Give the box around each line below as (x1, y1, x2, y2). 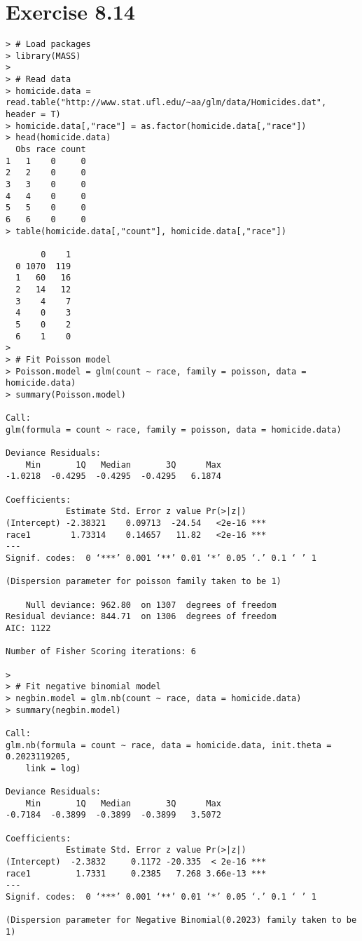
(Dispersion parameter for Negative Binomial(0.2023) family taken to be (6, 915, 357, 926)
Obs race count (15, 144, 86, 155)
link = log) (25, 763, 81, 773)
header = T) (6, 109, 61, 120)
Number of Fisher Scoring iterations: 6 (6, 646, 197, 657)
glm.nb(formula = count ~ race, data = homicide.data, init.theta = (6, 740, 332, 750)
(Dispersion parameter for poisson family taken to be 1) (6, 576, 281, 587)
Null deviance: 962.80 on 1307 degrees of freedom (25, 600, 277, 610)
